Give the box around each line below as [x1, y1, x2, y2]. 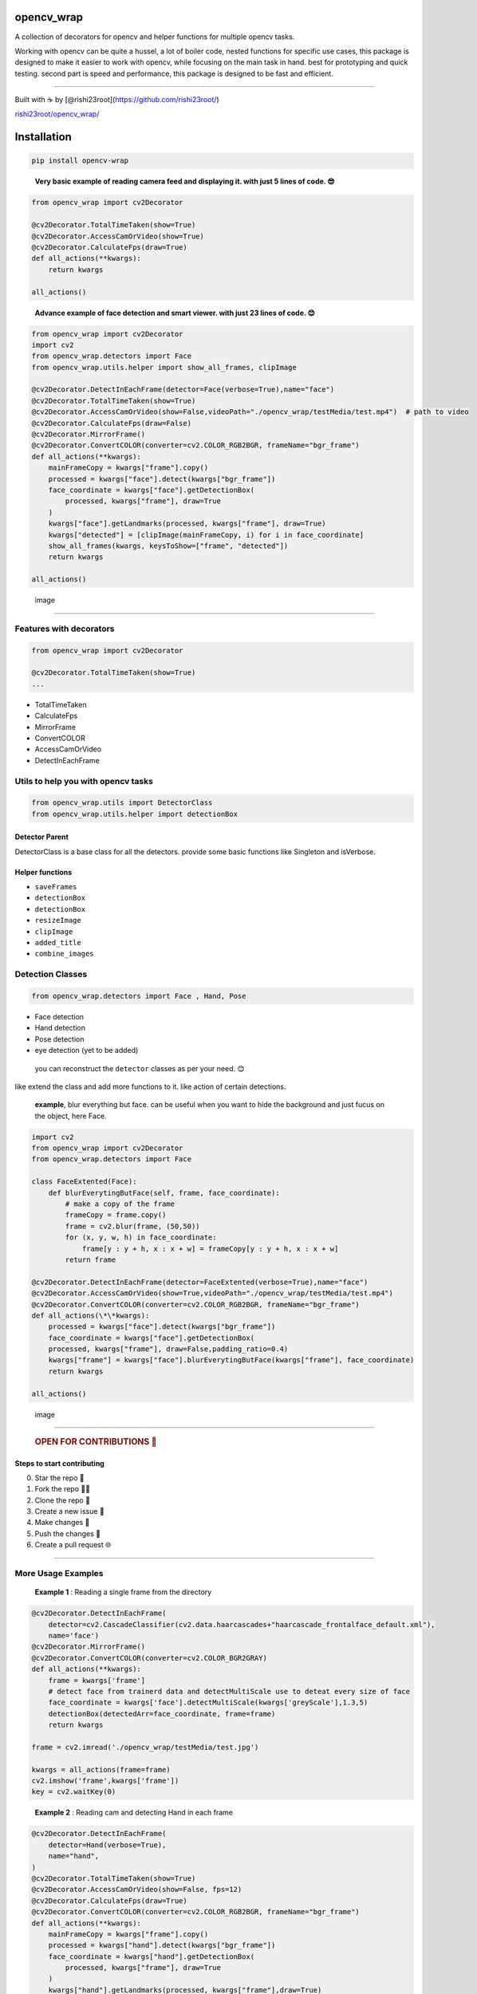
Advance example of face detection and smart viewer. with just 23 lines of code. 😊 [34, 308, 315, 317]
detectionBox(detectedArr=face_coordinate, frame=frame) [48, 1709, 276, 1718]
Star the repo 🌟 [34, 1472, 85, 1483]
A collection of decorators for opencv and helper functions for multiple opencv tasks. [14, 32, 295, 41]
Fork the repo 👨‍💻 [34, 1484, 91, 1494]
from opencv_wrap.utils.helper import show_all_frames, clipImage [31, 363, 297, 372]
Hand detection [34, 1023, 86, 1033]
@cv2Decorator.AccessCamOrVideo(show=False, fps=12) [31, 1885, 242, 1894]
